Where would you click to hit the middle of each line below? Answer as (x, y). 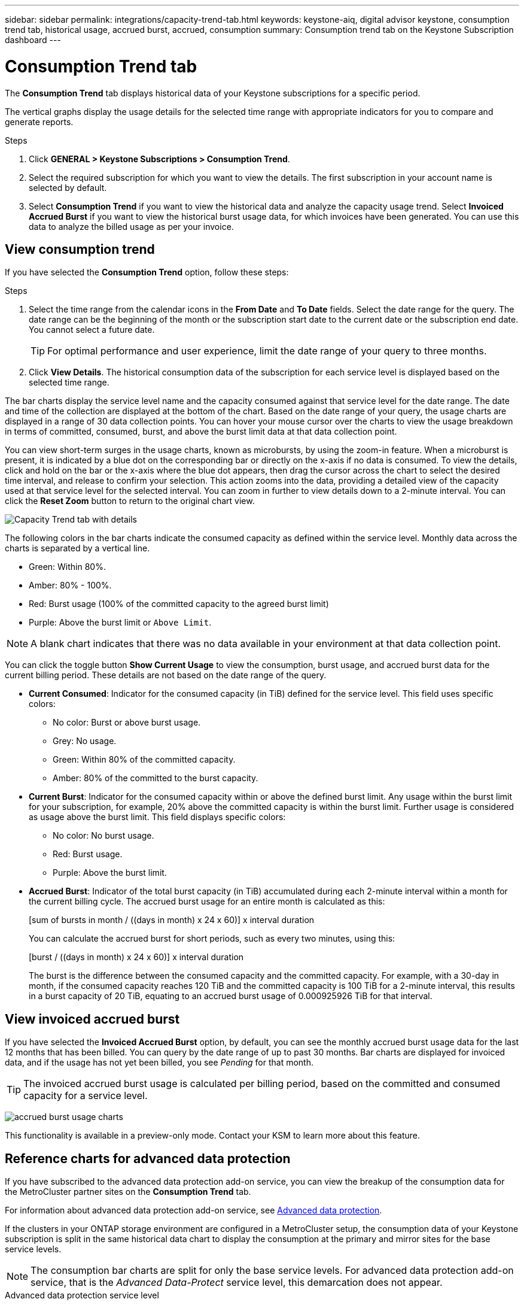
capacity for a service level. (86, 1096)
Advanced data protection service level (82, 1295)
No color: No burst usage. (103, 836)
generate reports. (39, 122)
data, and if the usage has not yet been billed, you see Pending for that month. (159, 1063)
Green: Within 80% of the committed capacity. (144, 760)
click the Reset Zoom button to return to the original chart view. (130, 501)
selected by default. (68, 187)
